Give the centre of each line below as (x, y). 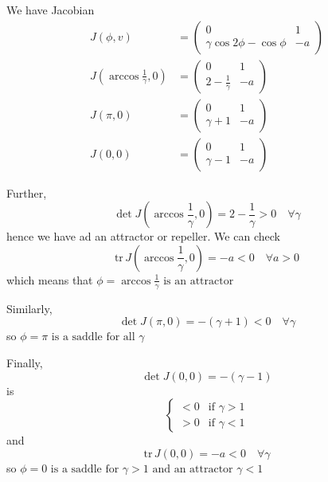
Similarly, (29, 308)
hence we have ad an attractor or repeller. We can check (143, 236)
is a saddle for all (93, 337)
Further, (27, 192)
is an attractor (199, 281)
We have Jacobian (51, 10)
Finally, (25, 362)
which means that (50, 279)
